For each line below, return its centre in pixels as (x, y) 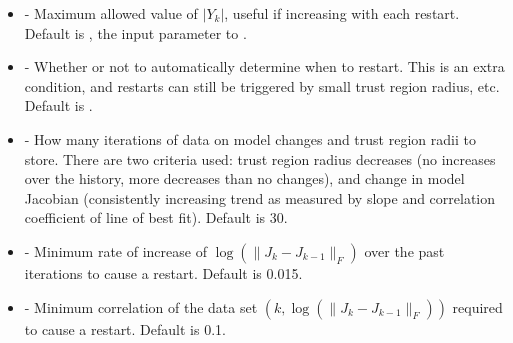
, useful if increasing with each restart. (342, 13)
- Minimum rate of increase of (115, 250)
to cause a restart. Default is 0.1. (125, 328)
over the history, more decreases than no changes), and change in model (244, 178)
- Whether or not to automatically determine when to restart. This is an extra (264, 66)
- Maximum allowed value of (111, 13)
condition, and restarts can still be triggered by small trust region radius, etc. (262, 85)
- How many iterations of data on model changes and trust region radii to (250, 138)
